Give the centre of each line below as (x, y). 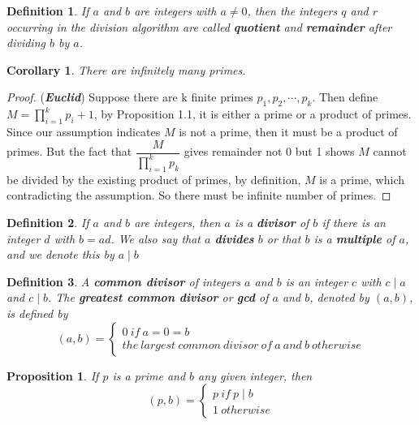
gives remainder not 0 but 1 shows (269, 151)
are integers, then (177, 222)
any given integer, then (255, 375)
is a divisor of (272, 222)
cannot (390, 151)
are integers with (175, 11)
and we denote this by (60, 254)
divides (234, 238)
